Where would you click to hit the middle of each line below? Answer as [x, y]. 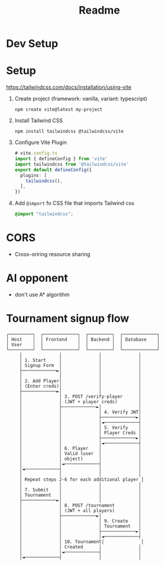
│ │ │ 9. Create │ [80, 521]
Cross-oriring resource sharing [52, 254]
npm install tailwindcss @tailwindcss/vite [69, 132]
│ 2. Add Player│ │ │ [80, 381]
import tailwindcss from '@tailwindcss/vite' [72, 164]
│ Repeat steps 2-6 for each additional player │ [82, 479]
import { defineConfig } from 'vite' [61, 159]
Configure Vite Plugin [41, 142]
